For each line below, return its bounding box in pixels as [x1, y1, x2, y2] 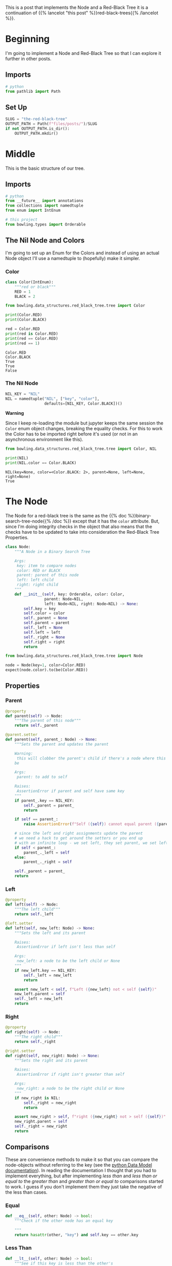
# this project [5, 217, 38, 223]
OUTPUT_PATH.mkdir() [14, 131, 58, 136]
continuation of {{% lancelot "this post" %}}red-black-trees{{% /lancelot [5, 10, 159, 16]
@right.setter [5, 1048, 36, 1053]
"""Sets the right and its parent [14, 1058, 88, 1063]
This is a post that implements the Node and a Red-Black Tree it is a [5, 5, 148, 10]
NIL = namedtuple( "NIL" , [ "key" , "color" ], [5, 396, 100, 401]
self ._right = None [24, 634, 66, 640]
